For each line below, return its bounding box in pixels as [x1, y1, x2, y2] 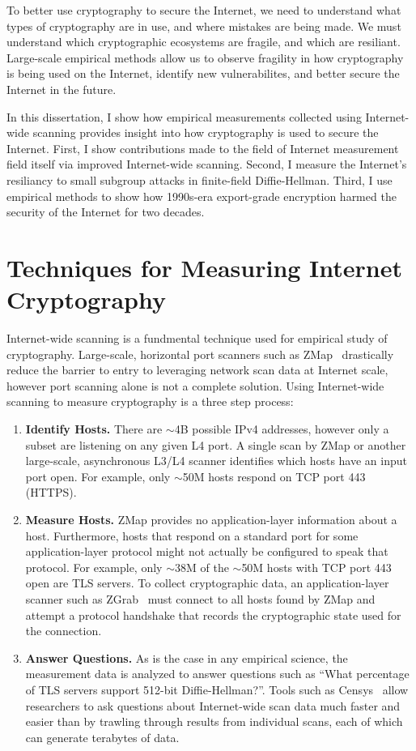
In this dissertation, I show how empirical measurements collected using [6, 108, 362, 125]
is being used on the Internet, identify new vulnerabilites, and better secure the [6, 65, 400, 82]
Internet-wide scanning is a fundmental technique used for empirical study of [6, 330, 388, 347]
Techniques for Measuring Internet [6, 250, 403, 284]
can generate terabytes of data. [25, 728, 180, 745]
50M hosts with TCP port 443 [241, 558, 392, 575]
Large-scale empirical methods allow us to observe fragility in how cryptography [6, 49, 404, 66]
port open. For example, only [25, 467, 171, 484]
